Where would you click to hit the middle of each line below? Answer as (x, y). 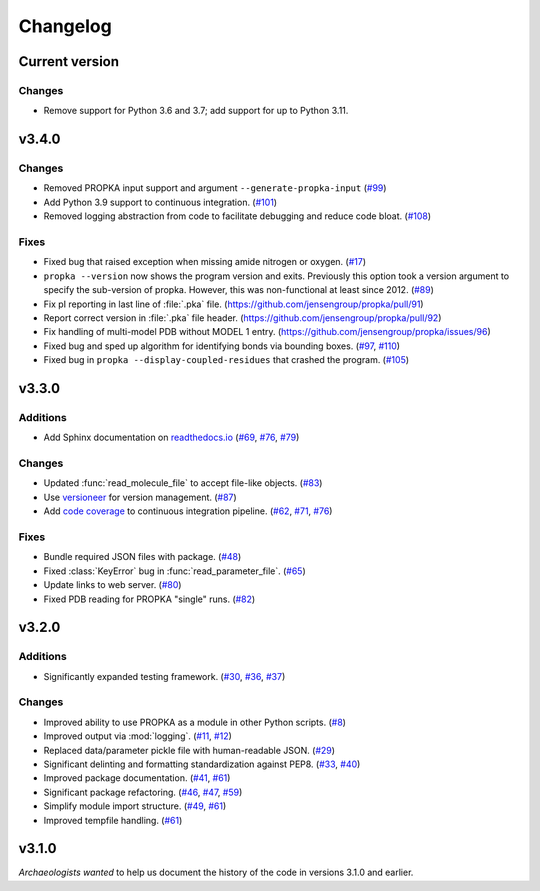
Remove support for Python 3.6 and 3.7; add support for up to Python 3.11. (196, 111)
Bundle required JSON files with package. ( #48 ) (142, 557)
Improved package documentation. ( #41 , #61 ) (137, 778)
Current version (69, 61)
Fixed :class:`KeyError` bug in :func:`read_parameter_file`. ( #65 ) (175, 571)
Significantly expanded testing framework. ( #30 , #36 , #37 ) (164, 676)
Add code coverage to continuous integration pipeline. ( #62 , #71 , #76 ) (188, 511)
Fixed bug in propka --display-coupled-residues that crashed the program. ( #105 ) (226, 360)
